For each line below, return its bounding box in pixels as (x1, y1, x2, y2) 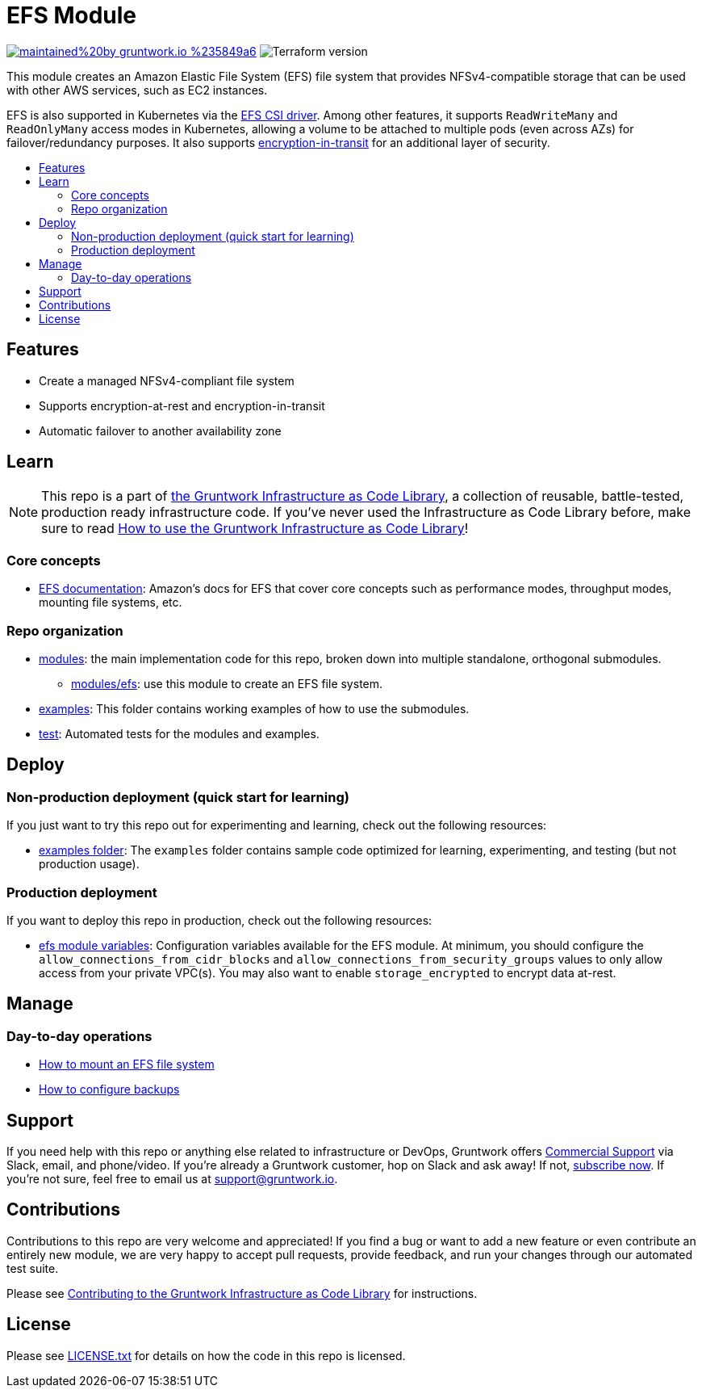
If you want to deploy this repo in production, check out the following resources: (6, 913, 432, 927)
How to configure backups (39, 1082, 180, 1097)
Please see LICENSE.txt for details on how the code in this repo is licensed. (6, 1348, 406, 1363)
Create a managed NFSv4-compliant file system (39, 373, 295, 388)
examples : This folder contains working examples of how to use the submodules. (39, 701, 470, 716)
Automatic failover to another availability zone (39, 423, 282, 438)
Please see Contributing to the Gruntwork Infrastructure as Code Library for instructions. (6, 1286, 478, 1300)
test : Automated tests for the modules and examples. (39, 726, 320, 741)
